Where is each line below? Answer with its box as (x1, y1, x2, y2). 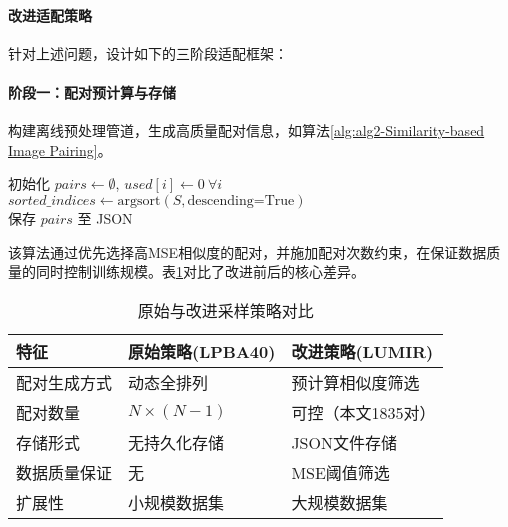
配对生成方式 (16, 370, 113, 394)
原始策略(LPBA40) (128, 339, 276, 363)
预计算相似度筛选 (291, 370, 420, 394)
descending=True (187, 193, 295, 208)
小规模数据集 (128, 490, 225, 514)
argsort (117, 193, 161, 208)
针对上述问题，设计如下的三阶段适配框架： (8, 42, 288, 63)
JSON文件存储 (291, 430, 397, 454)
